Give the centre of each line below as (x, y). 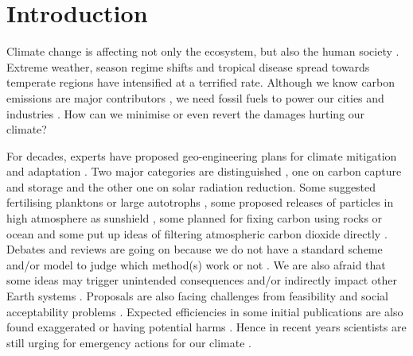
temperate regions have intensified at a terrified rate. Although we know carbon (201, 82)
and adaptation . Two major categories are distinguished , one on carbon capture (204, 171)
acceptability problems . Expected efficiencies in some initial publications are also (205, 311)
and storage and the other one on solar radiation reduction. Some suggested (191, 186)
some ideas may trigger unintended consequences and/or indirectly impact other (202, 280)
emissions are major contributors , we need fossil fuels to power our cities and (195, 97)
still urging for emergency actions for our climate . (129, 342)
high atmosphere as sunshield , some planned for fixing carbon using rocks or (195, 218)
